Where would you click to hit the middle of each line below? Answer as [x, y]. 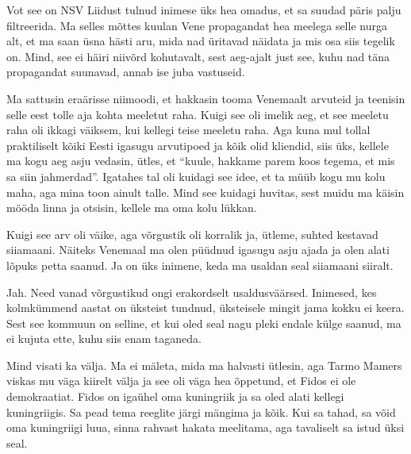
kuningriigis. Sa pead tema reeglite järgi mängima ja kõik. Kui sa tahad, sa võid [201, 412]
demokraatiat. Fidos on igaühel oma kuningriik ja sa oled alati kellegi [175, 396]
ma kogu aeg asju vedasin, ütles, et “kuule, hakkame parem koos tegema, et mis [201, 161]
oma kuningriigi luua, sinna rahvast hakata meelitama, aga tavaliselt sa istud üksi [205, 427]
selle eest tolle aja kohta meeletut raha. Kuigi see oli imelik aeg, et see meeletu [198, 114]
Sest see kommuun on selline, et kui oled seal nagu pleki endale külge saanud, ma [204, 323]
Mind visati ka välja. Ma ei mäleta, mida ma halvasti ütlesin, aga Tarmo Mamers [204, 365]
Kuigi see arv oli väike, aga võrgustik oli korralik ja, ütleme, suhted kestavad [192, 234]
